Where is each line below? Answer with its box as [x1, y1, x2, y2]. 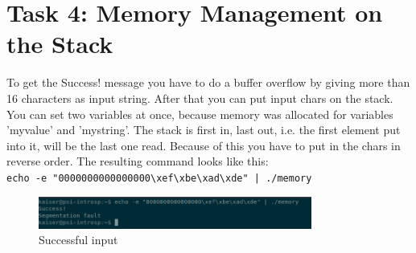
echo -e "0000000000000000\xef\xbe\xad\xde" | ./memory [6, 172, 312, 184]
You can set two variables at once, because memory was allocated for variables [6, 105, 393, 122]
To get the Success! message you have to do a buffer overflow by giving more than [6, 74, 410, 91]
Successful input [39, 231, 118, 248]
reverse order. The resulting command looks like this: [6, 153, 269, 169]
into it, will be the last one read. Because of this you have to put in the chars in [6, 137, 401, 153]
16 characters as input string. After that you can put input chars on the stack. [6, 89, 393, 106]
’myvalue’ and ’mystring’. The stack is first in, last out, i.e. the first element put [6, 121, 401, 138]
